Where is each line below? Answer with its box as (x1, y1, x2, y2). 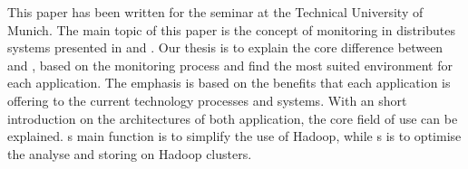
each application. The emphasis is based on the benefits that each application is (7, 73, 451, 92)
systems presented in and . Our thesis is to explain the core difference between (7, 38, 444, 57)
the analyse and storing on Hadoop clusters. (7, 144, 252, 163)
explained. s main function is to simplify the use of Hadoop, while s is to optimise (7, 127, 462, 146)
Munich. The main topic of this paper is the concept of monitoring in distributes (7, 20, 455, 39)
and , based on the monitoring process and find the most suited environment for (7, 55, 453, 74)
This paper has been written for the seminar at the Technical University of (7, 3, 424, 21)
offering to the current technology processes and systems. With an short (7, 90, 407, 109)
